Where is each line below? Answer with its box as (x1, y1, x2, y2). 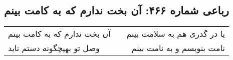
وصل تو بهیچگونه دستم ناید (8, 42, 100, 54)
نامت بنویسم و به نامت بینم (131, 42, 225, 54)
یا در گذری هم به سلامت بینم (126, 28, 225, 40)
